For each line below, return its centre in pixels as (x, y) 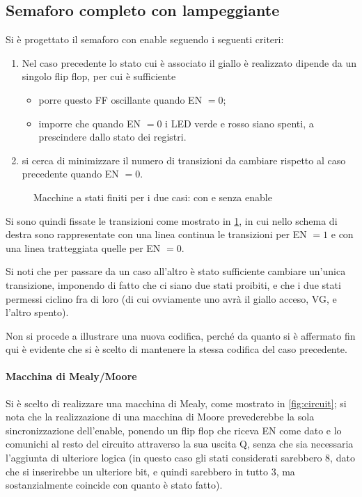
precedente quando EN (70, 174)
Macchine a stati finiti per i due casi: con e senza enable (153, 197)
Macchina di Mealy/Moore (71, 376)
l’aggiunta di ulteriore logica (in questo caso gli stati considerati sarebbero (164, 458)
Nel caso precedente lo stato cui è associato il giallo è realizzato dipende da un (189, 62)
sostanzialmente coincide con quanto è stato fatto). (114, 485)
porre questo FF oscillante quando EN (120, 99)
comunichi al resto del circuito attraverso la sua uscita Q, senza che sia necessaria (180, 444)
